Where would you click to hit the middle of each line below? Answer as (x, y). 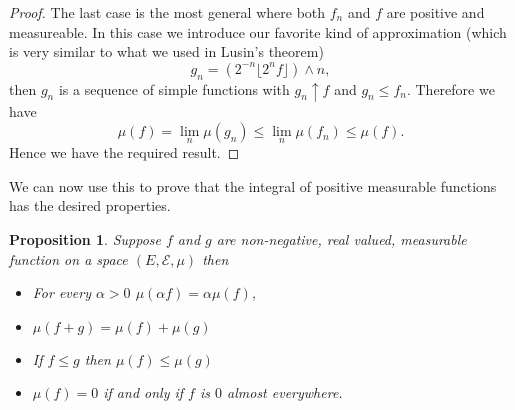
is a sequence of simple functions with (174, 88)
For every (61, 292)
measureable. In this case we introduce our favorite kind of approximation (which (258, 31)
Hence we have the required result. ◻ (124, 152)
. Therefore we (450, 88)
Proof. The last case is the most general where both (167, 12)
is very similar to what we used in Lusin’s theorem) (166, 51)
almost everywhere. (285, 392)
